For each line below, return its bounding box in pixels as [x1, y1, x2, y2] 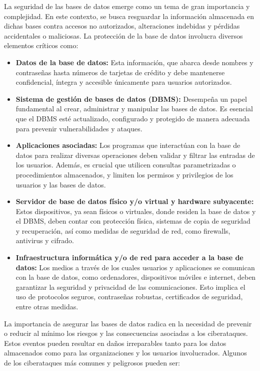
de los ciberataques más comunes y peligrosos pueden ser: [4, 357, 180, 367]
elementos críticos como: [4, 40, 78, 51]
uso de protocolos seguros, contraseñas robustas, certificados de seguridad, [15, 291, 243, 302]
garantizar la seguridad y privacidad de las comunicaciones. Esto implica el [15, 281, 245, 292]
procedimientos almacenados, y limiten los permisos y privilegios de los [15, 169, 233, 179]
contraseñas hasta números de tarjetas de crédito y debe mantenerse [15, 67, 225, 77]
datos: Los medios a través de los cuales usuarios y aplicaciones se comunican [15, 262, 255, 272]
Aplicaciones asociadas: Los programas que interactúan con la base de [15, 140, 240, 150]
